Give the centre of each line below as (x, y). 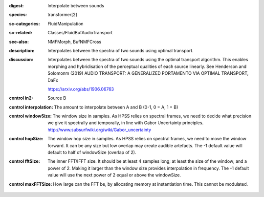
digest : (16, 6)
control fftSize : (24, 161)
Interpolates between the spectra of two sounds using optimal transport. (121, 50)
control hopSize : (26, 139)
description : (22, 50)
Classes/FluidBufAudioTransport (80, 33)
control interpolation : (31, 107)
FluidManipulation (66, 23)
